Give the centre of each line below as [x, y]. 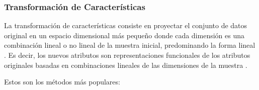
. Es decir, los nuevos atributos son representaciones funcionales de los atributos [127, 55]
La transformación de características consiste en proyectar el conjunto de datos [126, 25]
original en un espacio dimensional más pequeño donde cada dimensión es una [124, 35]
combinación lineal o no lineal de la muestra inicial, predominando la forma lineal [130, 45]
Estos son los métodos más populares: [62, 82]
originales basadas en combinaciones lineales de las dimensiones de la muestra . [126, 65]
